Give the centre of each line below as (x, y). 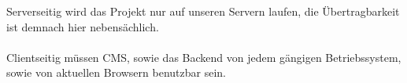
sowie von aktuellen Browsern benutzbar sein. (116, 72)
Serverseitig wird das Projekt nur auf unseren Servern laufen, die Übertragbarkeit (203, 11)
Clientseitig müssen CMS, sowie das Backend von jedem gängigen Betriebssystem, (204, 57)
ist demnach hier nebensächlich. (83, 26)
